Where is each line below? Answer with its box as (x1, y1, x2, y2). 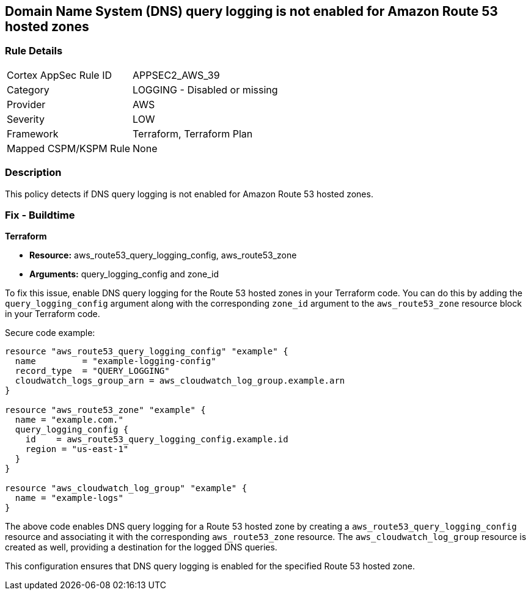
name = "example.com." (15, 415, 123, 425)
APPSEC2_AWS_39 (133, 68, 220, 81)
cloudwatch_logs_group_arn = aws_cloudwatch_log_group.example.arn (15, 376, 345, 386)
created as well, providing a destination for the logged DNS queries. (5, 542, 277, 553)
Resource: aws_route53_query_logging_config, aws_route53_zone (29, 250, 297, 261)
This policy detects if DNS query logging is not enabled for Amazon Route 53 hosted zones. (5, 188, 373, 199)
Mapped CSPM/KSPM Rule (7, 142, 131, 155)
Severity (7, 112, 45, 125)
